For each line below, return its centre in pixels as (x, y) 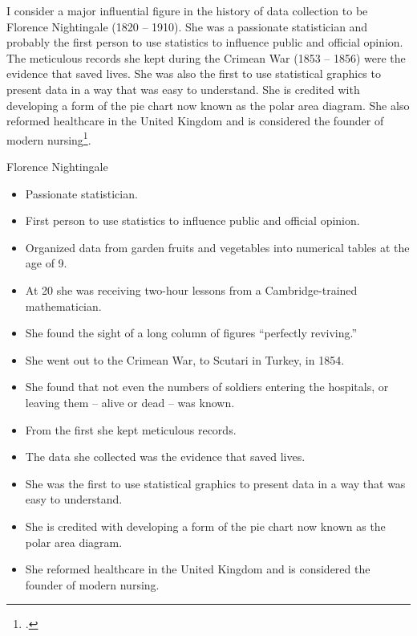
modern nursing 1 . (49, 138)
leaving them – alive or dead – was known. (130, 402)
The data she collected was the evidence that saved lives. (165, 457)
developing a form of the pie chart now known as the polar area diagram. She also (208, 105)
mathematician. (63, 306)
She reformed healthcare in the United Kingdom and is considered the (198, 569)
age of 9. (46, 263)
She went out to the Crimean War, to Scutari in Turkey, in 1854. (185, 359)
